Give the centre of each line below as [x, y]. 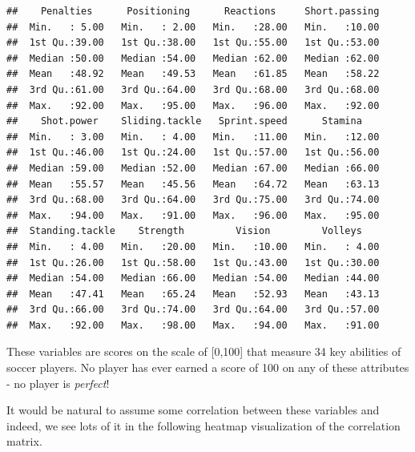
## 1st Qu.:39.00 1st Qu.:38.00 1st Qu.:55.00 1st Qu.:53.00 [193, 43]
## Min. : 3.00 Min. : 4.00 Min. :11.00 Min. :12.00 [193, 137]
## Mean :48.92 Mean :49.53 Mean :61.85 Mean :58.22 [193, 74]
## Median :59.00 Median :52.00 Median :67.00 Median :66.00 [193, 168]
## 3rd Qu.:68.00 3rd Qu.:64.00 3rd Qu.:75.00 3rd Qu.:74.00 [193, 200]
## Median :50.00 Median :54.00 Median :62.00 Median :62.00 [193, 58]
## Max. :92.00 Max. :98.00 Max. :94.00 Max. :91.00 [193, 325]
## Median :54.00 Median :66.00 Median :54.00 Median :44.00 [193, 278]
